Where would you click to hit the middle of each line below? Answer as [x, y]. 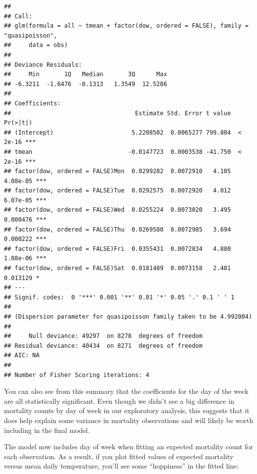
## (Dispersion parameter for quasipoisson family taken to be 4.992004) [128, 317]
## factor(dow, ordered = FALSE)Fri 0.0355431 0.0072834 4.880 [118, 249]
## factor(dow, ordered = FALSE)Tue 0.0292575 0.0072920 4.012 [118, 191]
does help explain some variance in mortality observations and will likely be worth [129, 420]
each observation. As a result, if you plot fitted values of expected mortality [119, 456]
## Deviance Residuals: [43, 65]
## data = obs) [36, 45]
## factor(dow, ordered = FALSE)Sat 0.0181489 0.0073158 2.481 [118, 268]
